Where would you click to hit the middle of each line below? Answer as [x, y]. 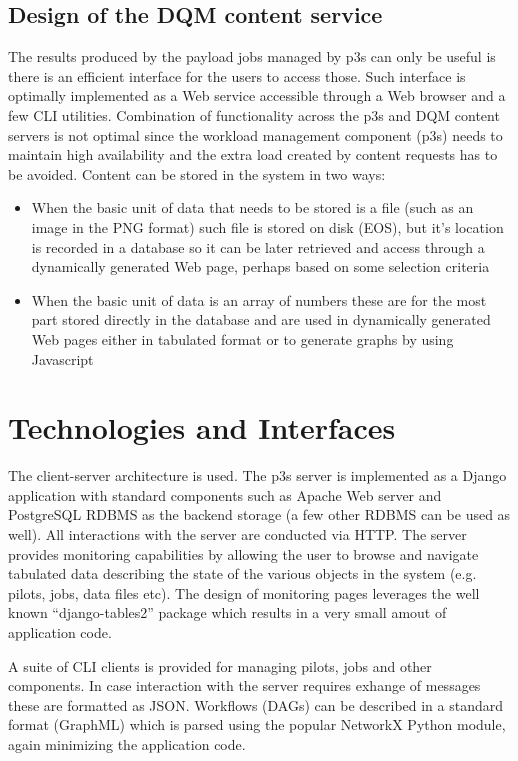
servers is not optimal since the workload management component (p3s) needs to [255, 134]
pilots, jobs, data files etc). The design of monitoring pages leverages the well [244, 592]
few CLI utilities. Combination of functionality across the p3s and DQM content [254, 114]
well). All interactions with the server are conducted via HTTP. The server [237, 534]
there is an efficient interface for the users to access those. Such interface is [237, 75]
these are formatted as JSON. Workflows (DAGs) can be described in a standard [256, 704]
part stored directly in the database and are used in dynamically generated [261, 319]
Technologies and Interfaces [202, 427]
